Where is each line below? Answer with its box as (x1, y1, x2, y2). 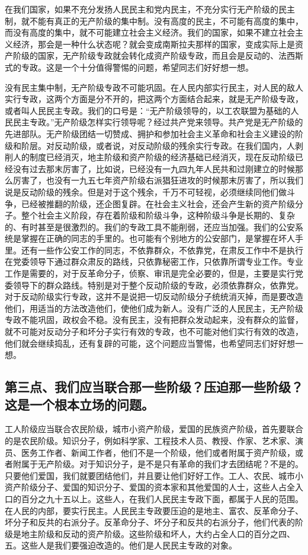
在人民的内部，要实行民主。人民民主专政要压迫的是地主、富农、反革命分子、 (5, 504, 303, 516)
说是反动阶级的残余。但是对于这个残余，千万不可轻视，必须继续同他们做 (5, 185, 287, 198)
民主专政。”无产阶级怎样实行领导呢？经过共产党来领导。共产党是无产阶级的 (12, 116, 303, 128)
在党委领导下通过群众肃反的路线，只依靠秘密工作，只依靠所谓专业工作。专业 (5, 255, 303, 268)
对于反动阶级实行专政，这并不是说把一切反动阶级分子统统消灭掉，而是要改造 (5, 290, 303, 303)
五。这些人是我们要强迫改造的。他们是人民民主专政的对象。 (5, 539, 237, 551)
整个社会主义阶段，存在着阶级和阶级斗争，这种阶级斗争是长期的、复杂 (21, 209, 295, 221)
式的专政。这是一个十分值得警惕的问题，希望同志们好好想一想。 (5, 61, 254, 73)
